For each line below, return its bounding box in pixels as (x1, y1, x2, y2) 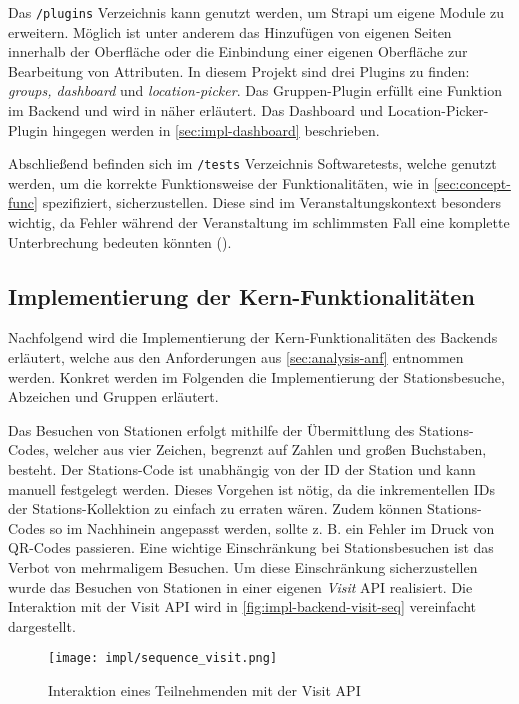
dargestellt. (8, 615, 76, 636)
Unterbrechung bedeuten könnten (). (8, 231, 232, 252)
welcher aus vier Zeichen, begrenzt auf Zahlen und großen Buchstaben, (53, 439, 487, 460)
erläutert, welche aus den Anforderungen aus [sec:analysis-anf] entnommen (8, 347, 464, 368)
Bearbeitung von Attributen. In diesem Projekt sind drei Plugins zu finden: (8, 60, 470, 81)
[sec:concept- (433, 172, 511, 193)
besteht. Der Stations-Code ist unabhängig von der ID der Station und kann (8, 459, 476, 480)
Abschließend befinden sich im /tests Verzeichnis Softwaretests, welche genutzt (8, 153, 497, 174)
